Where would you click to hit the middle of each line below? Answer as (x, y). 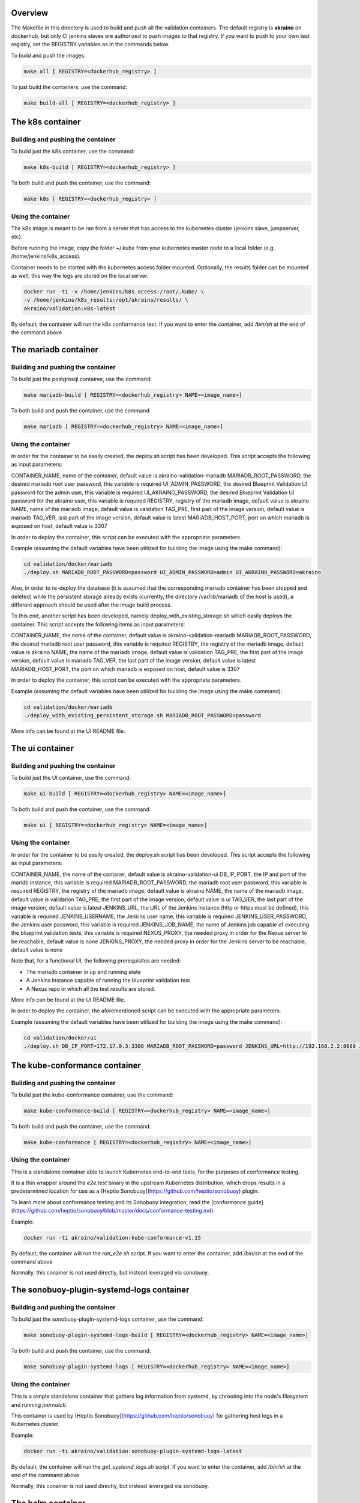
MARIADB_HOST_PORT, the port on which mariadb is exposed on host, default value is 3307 (125, 669)
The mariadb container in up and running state (83, 972)
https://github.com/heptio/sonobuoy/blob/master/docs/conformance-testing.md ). (114, 1211)
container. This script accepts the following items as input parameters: (98, 624)
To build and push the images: (49, 55)
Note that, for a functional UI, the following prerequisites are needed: (96, 961)
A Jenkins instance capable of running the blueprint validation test (108, 981)
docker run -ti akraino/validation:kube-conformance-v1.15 (112, 1238)
